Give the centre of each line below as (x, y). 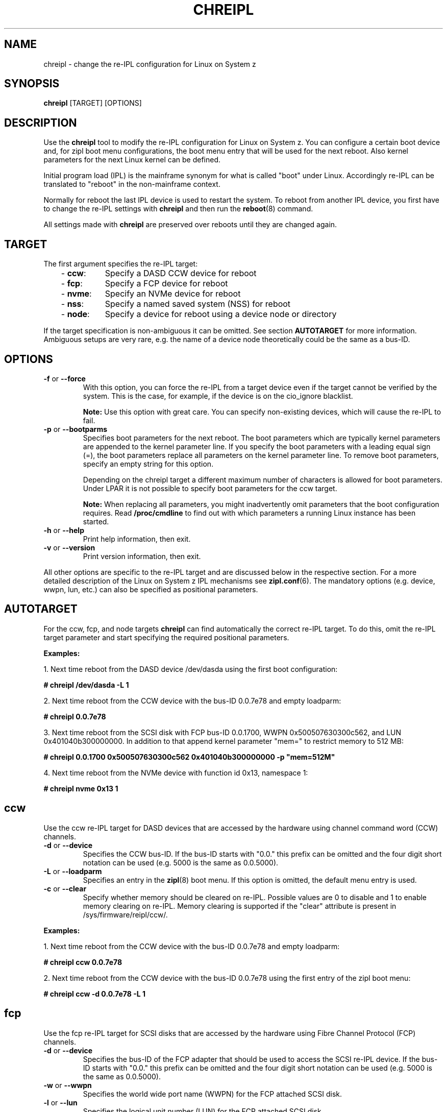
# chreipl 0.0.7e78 (75, 716)
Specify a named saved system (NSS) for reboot (198, 304)
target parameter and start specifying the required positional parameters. (166, 637)
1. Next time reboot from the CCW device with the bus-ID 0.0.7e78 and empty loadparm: (192, 946)
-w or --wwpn (68, 1085)
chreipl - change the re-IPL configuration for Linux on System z (150, 64)
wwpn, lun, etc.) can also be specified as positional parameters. (151, 589)
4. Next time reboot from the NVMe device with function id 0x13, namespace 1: (176, 772)
